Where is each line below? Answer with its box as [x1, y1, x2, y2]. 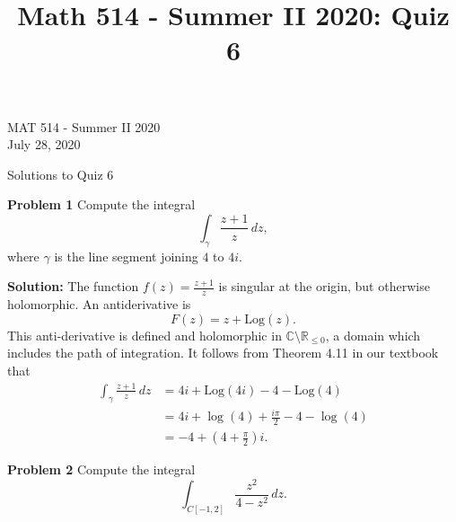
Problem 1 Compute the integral [7, 195, 196, 214]
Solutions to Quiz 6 [7, 164, 114, 183]
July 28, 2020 [7, 135, 81, 154]
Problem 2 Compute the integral [7, 460, 196, 479]
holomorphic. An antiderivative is [7, 295, 191, 314]
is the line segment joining [54, 246, 198, 265]
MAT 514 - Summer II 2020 [7, 117, 161, 136]
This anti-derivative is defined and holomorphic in [7, 325, 282, 344]
